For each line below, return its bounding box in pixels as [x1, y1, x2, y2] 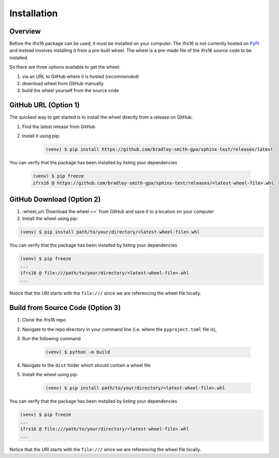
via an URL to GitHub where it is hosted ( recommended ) [22, 73, 139, 79]
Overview [9, 27, 41, 36]
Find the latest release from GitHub [22, 124, 96, 130]
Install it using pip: [22, 133, 60, 139]
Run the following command [22, 335, 81, 342]
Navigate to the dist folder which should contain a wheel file [22, 362, 151, 369]
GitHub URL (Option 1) [9, 101, 80, 109]
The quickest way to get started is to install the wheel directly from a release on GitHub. [9, 114, 193, 120]
